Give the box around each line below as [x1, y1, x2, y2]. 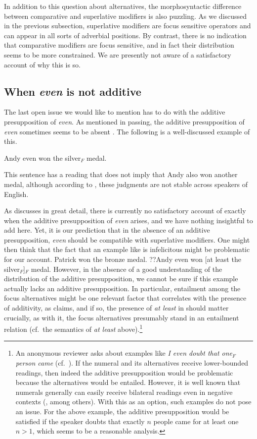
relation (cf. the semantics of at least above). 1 [4, 322, 143, 334]
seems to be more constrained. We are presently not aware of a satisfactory [4, 49, 231, 60]
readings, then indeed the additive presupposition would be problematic [15, 367, 233, 377]
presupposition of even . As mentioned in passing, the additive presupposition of [4, 116, 245, 126]
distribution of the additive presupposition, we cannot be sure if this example [4, 273, 238, 284]
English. [4, 188, 29, 199]
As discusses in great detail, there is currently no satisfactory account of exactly [4, 205, 246, 216]
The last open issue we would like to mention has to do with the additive [4, 107, 225, 117]
